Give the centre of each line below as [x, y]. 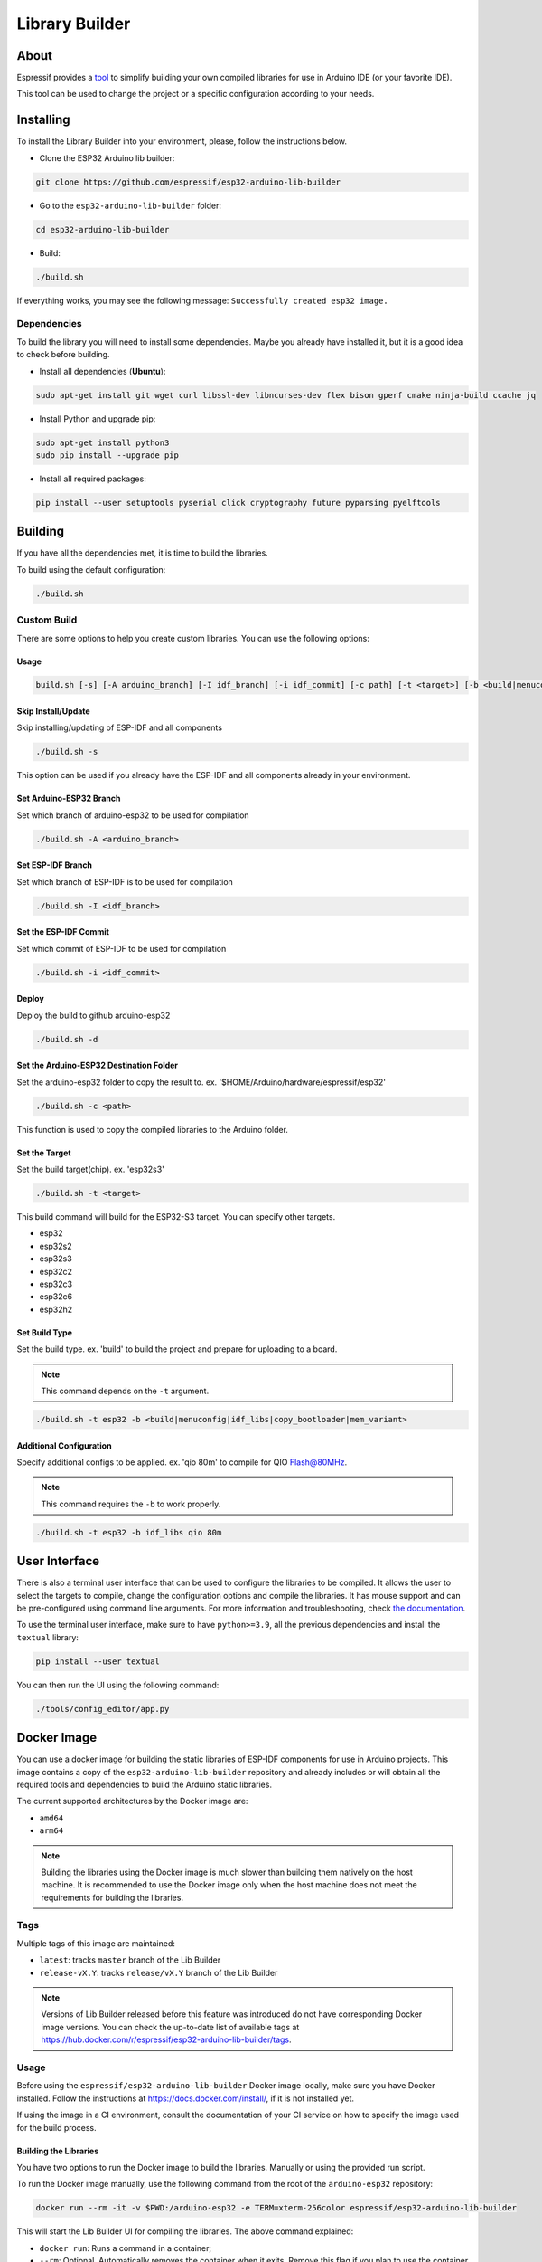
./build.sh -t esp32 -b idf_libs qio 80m [129, 1532]
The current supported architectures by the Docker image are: [132, 1801]
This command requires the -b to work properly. [131, 1504]
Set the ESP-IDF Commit [63, 932]
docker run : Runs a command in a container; [126, 2248]
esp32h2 [56, 1309]
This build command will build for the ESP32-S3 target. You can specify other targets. [176, 1217]
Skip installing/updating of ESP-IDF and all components [120, 727]
